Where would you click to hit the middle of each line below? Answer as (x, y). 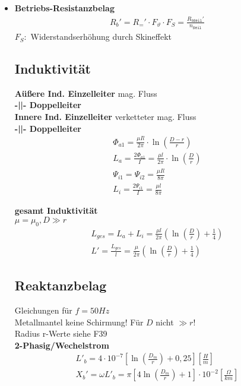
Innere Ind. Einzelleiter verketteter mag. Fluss (105, 117)
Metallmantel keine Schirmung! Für (79, 322)
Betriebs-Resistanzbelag (64, 8)
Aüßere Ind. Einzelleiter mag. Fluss (86, 93)
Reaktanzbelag (61, 285)
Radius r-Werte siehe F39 (61, 333)
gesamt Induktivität (56, 211)
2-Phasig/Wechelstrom (62, 345)
